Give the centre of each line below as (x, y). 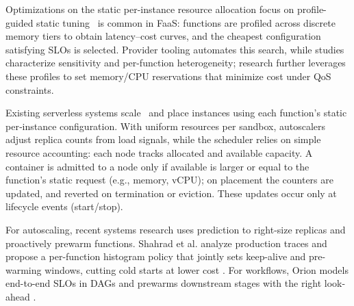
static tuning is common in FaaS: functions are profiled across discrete (186, 22)
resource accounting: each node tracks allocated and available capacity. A (159, 152)
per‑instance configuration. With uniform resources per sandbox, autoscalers (166, 126)
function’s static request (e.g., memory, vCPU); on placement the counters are (169, 180)
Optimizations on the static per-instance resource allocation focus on (150, 9)
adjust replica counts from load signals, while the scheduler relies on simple (163, 139)
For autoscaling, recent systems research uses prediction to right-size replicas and (176, 229)
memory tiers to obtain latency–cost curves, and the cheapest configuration (163, 36)
